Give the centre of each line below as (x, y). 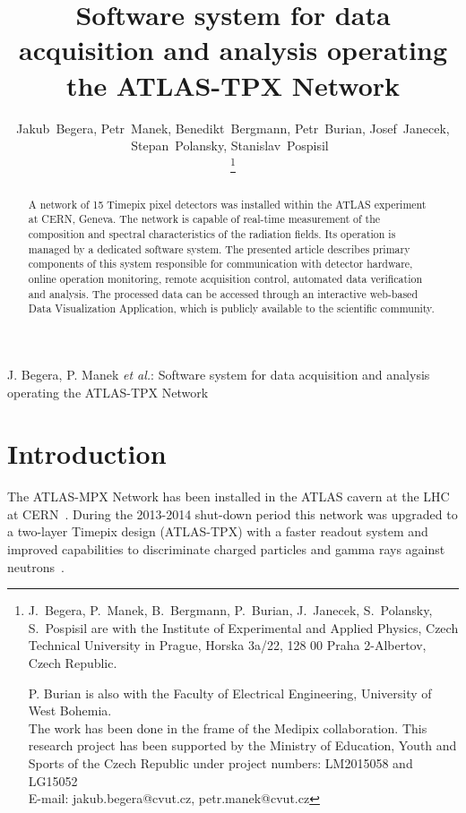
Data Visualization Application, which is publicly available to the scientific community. (231, 308)
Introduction (87, 454)
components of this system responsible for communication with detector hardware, (220, 264)
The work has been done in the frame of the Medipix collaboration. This (228, 727)
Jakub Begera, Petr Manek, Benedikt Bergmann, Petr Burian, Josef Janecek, (233, 128)
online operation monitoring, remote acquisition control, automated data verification (225, 279)
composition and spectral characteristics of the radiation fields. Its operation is (212, 234)
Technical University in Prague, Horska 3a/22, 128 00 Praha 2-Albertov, (227, 645)
